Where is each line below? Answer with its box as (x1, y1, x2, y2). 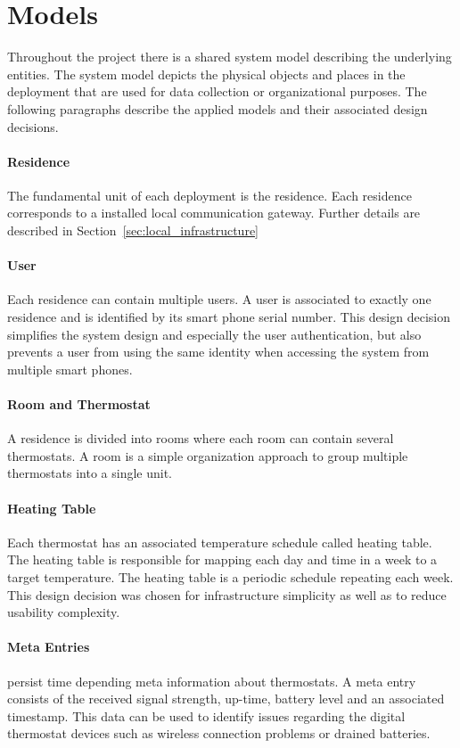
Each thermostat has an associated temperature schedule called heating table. (7, 532, 432, 551)
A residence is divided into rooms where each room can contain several (7, 429, 394, 448)
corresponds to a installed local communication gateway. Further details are (7, 203, 421, 222)
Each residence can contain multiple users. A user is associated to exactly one (7, 290, 431, 308)
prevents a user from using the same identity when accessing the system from (7, 342, 430, 361)
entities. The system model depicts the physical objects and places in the (7, 64, 406, 83)
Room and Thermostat (7, 395, 151, 414)
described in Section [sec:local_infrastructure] (7, 221, 259, 240)
